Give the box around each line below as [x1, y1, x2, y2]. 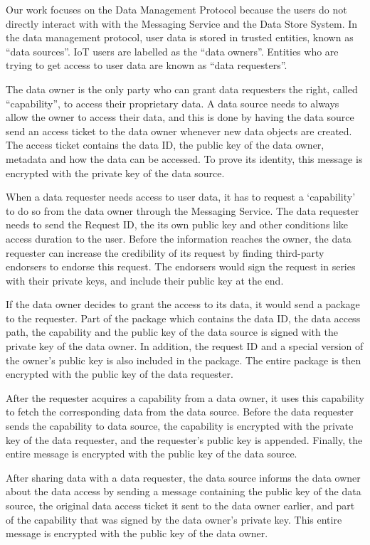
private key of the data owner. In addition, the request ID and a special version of [6, 339, 364, 354]
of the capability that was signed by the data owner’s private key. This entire [6, 512, 342, 527]
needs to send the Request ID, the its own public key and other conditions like [6, 217, 349, 232]
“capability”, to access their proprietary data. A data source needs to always [6, 95, 339, 110]
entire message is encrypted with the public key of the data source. [6, 446, 297, 461]
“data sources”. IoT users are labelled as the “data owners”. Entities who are [6, 43, 339, 58]
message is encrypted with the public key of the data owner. [6, 526, 268, 541]
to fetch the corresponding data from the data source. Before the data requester [6, 404, 354, 419]
